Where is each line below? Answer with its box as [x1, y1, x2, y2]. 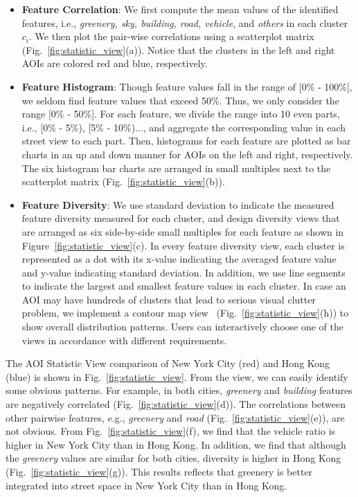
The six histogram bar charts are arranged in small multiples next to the [21, 160, 331, 175]
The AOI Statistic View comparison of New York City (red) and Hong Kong [6, 356, 330, 371]
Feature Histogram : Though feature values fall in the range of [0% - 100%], [21, 79, 352, 93]
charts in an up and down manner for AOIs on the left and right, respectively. [21, 147, 353, 161]
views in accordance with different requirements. [21, 332, 227, 347]
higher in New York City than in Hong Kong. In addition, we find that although [6, 437, 346, 451]
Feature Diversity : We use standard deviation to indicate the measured [21, 197, 334, 212]
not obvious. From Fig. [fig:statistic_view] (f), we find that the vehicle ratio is [6, 424, 336, 438]
